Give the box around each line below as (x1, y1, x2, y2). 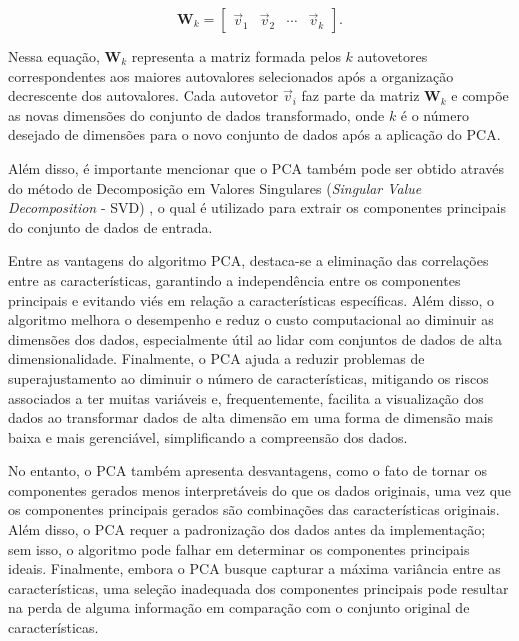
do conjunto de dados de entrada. (8, 216, 213, 237)
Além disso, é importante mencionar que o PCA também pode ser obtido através (8, 157, 505, 178)
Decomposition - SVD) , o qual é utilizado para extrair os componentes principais (8, 197, 506, 218)
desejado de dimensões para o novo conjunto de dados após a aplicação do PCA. (8, 124, 501, 145)
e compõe (451, 85, 509, 106)
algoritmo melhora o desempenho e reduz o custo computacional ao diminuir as (8, 309, 494, 330)
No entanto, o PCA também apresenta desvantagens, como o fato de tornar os (8, 460, 487, 481)
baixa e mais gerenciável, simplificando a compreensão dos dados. (8, 426, 408, 447)
